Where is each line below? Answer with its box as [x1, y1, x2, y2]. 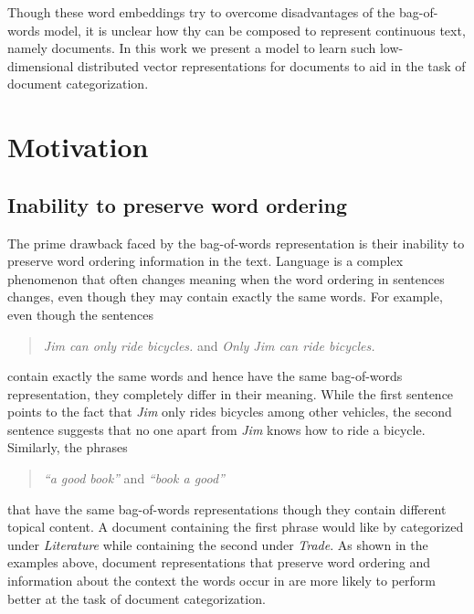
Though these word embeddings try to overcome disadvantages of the [7, 3, 395, 21]
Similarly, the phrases [7, 438, 128, 457]
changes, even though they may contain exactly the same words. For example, [7, 287, 443, 306]
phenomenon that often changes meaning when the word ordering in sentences [7, 269, 445, 288]
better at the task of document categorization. [7, 588, 266, 608]
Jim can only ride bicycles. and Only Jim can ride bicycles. [43, 335, 375, 355]
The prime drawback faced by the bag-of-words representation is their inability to [7, 233, 465, 252]
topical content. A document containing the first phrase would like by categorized [7, 517, 464, 536]
